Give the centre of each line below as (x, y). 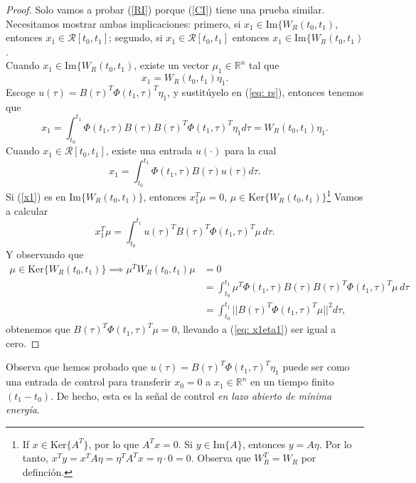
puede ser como (316, 367)
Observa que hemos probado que (76, 367)
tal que (264, 65)
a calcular (27, 210)
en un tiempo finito (292, 382)
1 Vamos (345, 196)
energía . (23, 409)
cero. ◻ (23, 343)
